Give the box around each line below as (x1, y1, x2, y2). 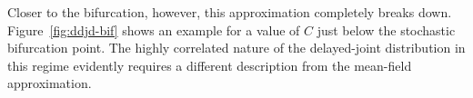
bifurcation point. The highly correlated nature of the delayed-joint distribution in (7, 38, 466, 57)
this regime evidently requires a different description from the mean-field (7, 55, 412, 74)
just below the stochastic (317, 20, 456, 39)
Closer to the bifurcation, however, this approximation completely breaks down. (7, 3, 452, 21)
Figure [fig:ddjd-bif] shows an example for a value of (7, 20, 300, 39)
